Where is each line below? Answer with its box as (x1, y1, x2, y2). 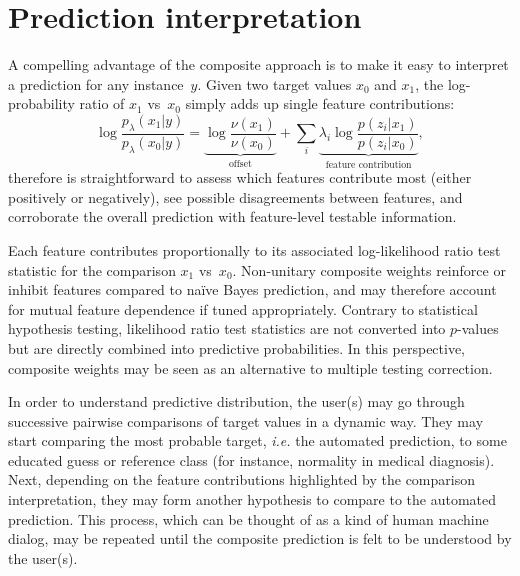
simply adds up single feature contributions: (185, 93, 455, 114)
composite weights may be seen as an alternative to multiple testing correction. (8, 357, 493, 378)
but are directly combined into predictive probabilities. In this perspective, (8, 337, 466, 358)
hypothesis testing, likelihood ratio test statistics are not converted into (8, 318, 446, 339)
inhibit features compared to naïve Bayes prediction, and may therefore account (8, 279, 497, 300)
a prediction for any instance (8, 73, 184, 94)
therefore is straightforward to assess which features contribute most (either (8, 167, 472, 188)
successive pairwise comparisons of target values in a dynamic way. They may (8, 410, 484, 431)
